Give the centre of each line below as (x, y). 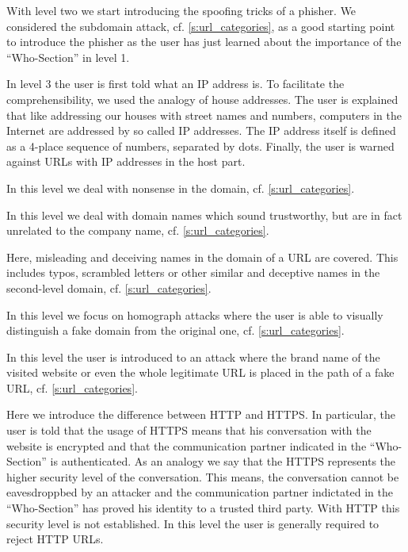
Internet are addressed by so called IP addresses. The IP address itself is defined (201, 130)
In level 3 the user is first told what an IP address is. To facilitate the (175, 84)
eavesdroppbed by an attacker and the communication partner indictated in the (200, 492)
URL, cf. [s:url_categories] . (72, 387)
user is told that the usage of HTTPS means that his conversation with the (189, 430)
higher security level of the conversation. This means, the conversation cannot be (203, 476)
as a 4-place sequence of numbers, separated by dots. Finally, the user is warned (200, 146)
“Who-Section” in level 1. (68, 57)
